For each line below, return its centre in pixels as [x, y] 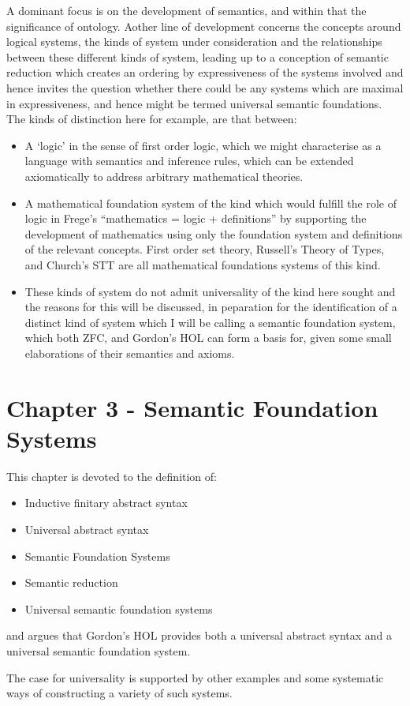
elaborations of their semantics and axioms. [130, 353]
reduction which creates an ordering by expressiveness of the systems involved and [205, 72]
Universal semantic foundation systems [119, 608]
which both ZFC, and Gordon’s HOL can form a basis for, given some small [208, 338]
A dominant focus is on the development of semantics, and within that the [186, 10]
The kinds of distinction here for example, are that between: [152, 119]
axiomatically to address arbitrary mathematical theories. [164, 176]
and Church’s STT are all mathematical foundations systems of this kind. [203, 264]
